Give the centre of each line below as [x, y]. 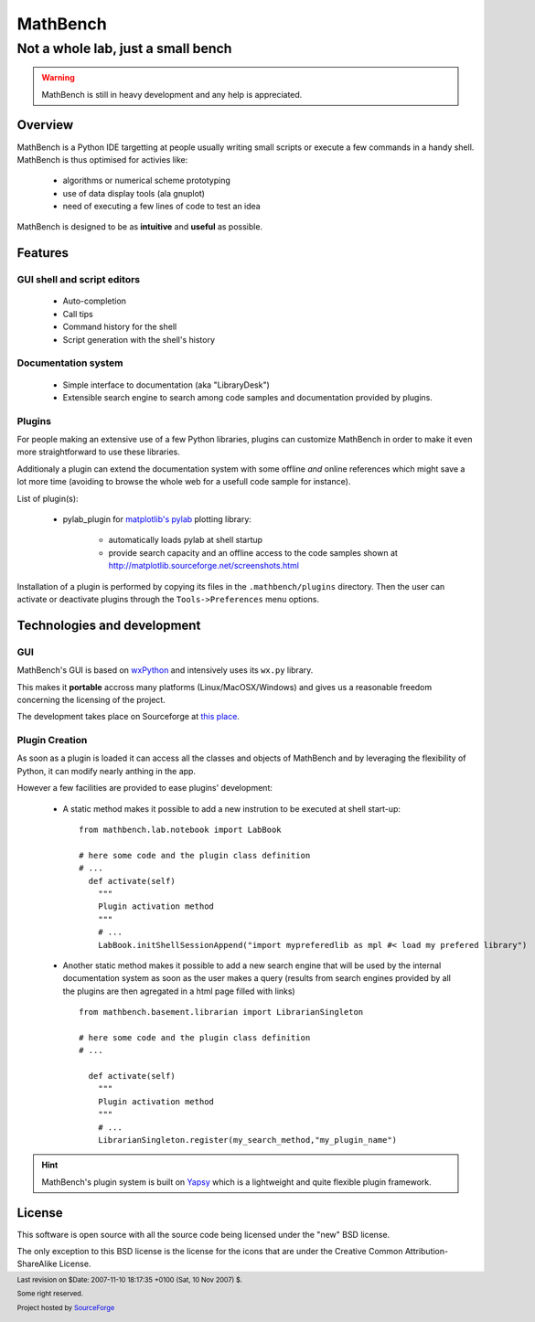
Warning [58, 78]
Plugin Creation [52, 741]
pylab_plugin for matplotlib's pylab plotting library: [157, 519]
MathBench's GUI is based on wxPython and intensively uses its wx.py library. [165, 670]
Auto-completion [95, 301]
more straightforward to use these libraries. [98, 452]
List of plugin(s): [48, 498]
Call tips [78, 314]
